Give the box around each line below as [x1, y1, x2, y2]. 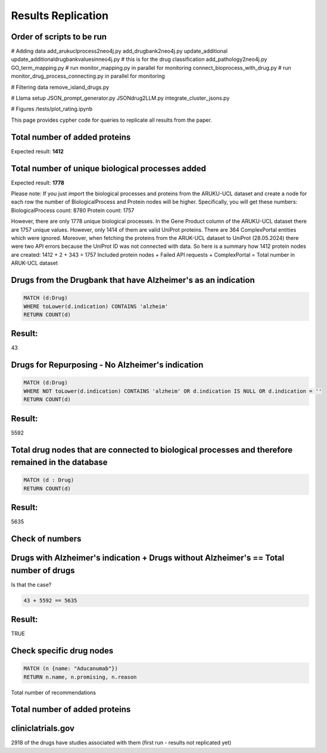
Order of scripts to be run [11, 32, 107, 42]
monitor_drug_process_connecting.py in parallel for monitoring [11, 72, 165, 80]
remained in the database [11, 457, 108, 468]
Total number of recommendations [11, 689, 96, 696]
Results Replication [11, 9, 109, 22]
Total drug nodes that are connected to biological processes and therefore [11, 445, 293, 455]
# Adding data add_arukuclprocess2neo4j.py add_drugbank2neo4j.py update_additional [11, 48, 228, 55]
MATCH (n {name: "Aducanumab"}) [23, 665, 119, 672]
